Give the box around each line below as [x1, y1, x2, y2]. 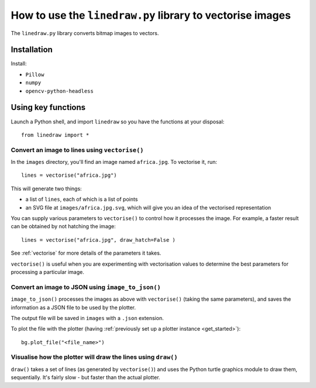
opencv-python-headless [25, 88, 94, 94]
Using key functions [11, 102, 86, 112]
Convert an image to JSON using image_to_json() [11, 283, 161, 291]
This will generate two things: [11, 185, 82, 192]
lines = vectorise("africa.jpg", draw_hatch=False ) [21, 236, 176, 243]
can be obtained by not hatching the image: [11, 223, 116, 230]
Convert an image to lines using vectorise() [11, 146, 144, 154]
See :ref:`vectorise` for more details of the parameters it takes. [11, 249, 162, 257]
